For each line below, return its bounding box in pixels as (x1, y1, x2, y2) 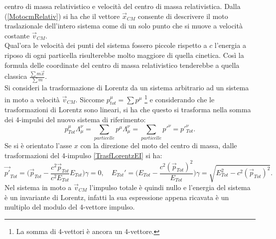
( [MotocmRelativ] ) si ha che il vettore (4, 10, 120, 21)
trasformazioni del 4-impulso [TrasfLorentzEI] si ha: (4, 150, 162, 160)
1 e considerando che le (144, 92, 215, 104)
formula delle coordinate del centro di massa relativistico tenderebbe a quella (4, 59, 240, 70)
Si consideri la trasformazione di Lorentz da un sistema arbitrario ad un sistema (4, 82, 249, 93)
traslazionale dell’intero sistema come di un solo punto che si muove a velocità (4, 20, 243, 31)
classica (4, 71, 27, 81)
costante (4, 30, 30, 40)
